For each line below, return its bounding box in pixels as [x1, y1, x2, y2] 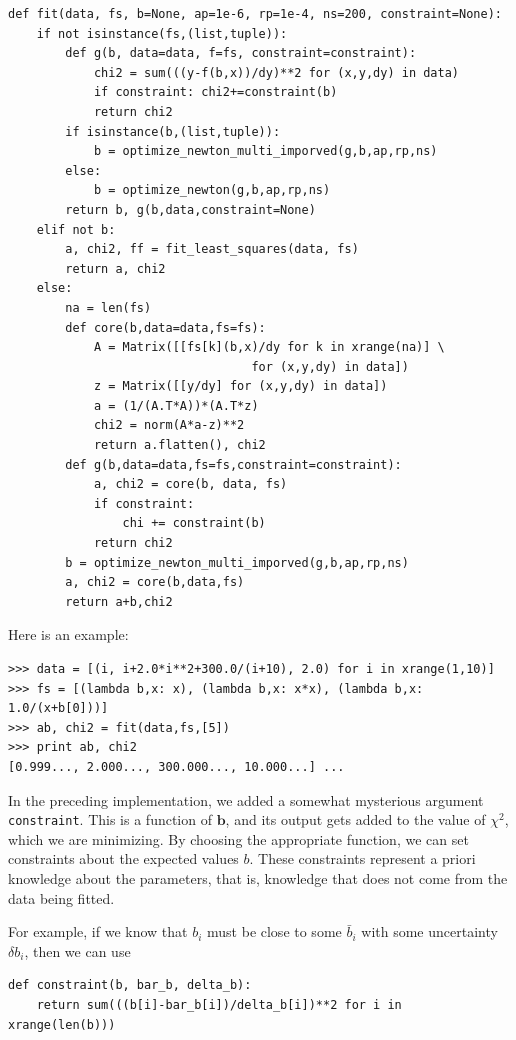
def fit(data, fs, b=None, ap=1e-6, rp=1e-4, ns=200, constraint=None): [8, 7, 502, 21]
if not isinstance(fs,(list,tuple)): [36, 26, 288, 41]
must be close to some [207, 921, 342, 942]
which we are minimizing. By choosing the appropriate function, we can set [8, 828, 469, 849]
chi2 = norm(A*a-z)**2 [93, 418, 245, 433]
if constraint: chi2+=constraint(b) [93, 85, 338, 100]
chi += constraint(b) [122, 516, 266, 531]
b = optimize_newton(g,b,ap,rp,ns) [93, 183, 331, 198]
